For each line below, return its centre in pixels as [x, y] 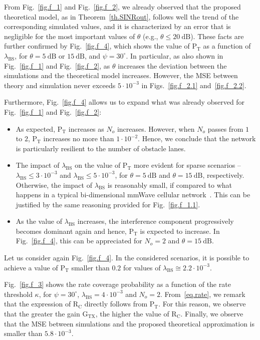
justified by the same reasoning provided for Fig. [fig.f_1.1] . [108, 204]
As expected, [36, 128]
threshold [18, 294]
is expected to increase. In [180, 231]
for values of [142, 267]
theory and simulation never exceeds [60, 85]
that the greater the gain [42, 314]
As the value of [39, 221]
